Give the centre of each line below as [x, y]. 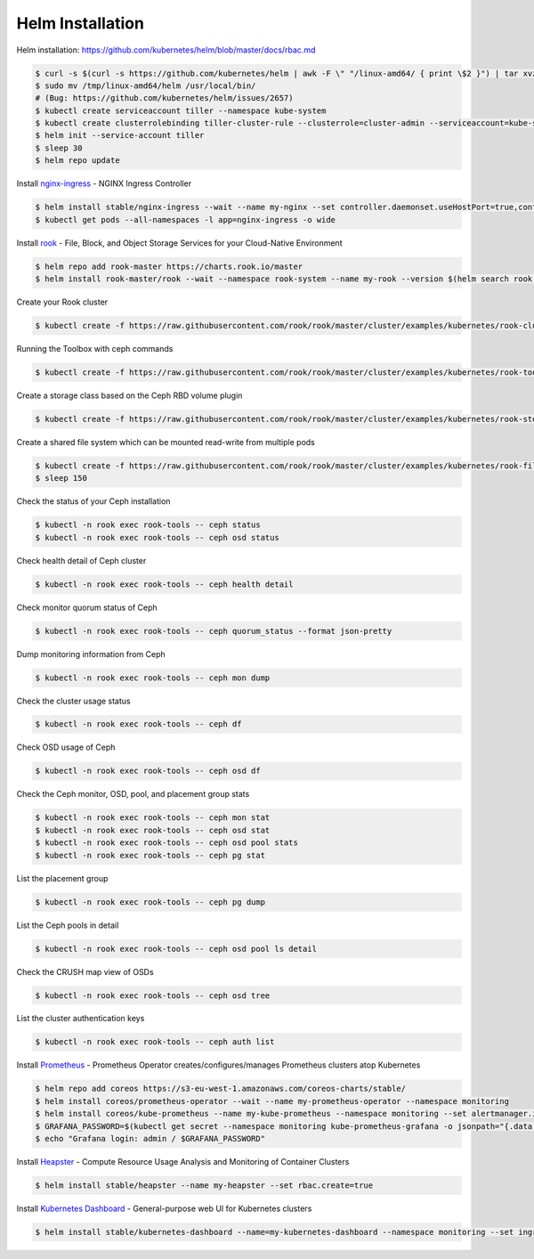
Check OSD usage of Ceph [66, 747]
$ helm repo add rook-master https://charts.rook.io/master [169, 266]
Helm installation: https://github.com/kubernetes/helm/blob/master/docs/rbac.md [166, 50]
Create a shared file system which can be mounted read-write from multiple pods [166, 442]
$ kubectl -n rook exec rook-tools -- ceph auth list [155, 1042]
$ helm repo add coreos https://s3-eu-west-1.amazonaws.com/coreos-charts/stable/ [221, 1089]
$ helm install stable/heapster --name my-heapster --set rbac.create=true [204, 1185]
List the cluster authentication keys [81, 1019]
